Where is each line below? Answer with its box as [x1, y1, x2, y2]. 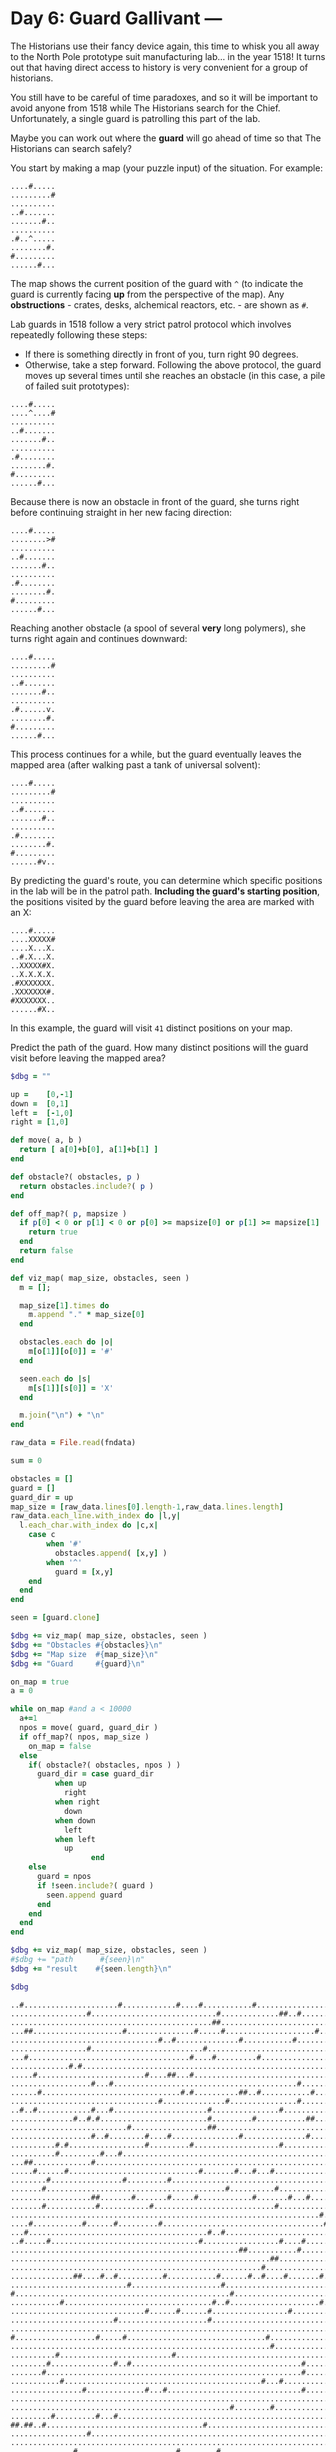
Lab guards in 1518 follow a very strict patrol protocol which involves [10, 318, 292, 330]
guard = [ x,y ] [54, 1567, 114, 1577]
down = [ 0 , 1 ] [10, 1098, 70, 1109]
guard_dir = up [10, 1492, 74, 1502]
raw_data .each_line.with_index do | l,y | [10, 1511, 182, 1521]
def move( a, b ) [10, 1135, 83, 1146]
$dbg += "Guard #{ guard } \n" [10, 1658, 145, 1669]
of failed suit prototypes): [24, 380, 130, 392]
